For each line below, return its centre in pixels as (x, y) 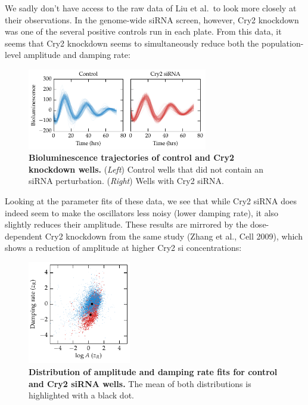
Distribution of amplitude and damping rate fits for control (153, 372)
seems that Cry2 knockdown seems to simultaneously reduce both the (132, 43)
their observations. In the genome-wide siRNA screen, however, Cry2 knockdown (152, 19)
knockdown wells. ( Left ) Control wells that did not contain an (146, 169)
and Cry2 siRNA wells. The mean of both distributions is (140, 383)
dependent (24, 236)
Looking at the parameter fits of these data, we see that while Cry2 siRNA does (151, 200)
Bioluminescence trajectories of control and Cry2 (132, 157)
